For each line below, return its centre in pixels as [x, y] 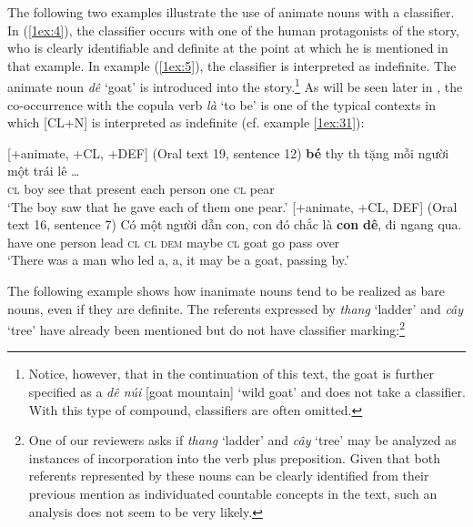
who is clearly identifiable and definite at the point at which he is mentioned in [228, 48]
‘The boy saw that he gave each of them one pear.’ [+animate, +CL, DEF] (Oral [232, 206]
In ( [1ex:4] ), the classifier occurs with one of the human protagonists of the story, [233, 30]
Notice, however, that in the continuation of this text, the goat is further [231, 374]
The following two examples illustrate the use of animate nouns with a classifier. [231, 12]
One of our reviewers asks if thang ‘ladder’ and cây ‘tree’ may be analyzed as [242, 440]
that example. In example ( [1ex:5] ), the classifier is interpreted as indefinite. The [232, 65]
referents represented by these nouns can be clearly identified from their [229, 476]
